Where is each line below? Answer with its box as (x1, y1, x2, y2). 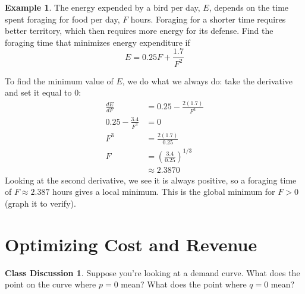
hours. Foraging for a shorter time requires (130, 12, 286, 25)
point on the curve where (5, 278, 96, 290)
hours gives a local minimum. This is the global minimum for (52, 185, 275, 198)
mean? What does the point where (121, 278, 247, 290)
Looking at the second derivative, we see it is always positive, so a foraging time (5, 173, 297, 186)
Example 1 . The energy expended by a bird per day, (5, 1, 200, 13)
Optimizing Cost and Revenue (5, 232, 257, 256)
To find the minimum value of (5, 74, 114, 87)
